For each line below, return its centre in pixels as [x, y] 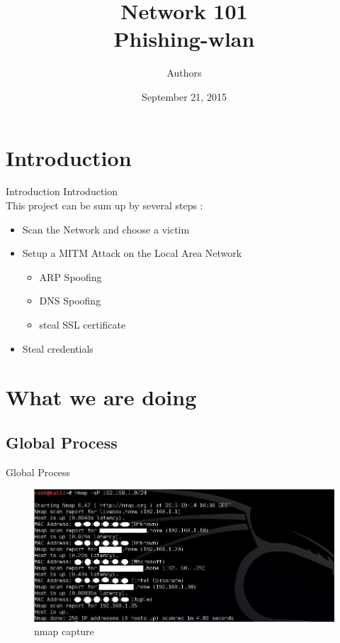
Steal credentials [58, 348]
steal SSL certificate [83, 324]
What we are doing [101, 397]
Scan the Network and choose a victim [106, 229]
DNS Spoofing [70, 301]
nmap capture [64, 631]
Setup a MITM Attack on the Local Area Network [132, 253]
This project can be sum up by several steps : [104, 205]
